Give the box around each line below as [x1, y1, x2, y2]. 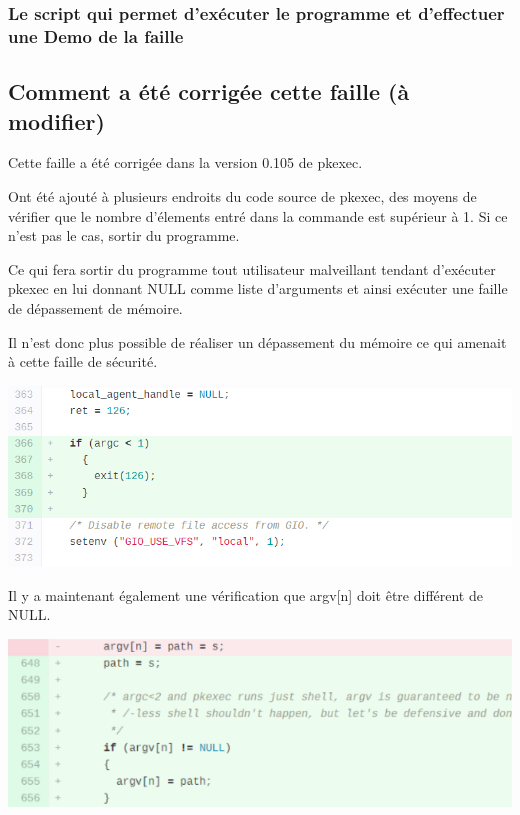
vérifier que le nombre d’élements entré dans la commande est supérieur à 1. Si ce [8, 205, 508, 226]
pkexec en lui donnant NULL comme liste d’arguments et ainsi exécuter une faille [8, 278, 508, 299]
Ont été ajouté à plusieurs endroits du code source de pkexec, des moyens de [8, 185, 477, 206]
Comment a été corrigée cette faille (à [8, 76, 410, 107]
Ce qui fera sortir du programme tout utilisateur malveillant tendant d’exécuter [8, 258, 496, 279]
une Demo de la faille [8, 23, 184, 48]
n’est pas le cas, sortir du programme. [8, 225, 240, 246]
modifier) [8, 105, 105, 136]
